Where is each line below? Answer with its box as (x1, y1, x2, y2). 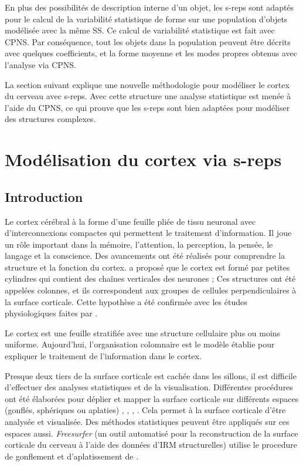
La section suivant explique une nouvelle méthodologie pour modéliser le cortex (5, 78, 290, 90)
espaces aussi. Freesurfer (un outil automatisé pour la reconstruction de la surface (5, 427, 298, 439)
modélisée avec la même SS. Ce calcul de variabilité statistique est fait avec (5, 24, 275, 36)
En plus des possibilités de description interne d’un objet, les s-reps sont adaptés (5, 1, 294, 13)
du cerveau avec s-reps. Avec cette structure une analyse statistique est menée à (5, 90, 291, 102)
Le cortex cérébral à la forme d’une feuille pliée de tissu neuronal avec (5, 215, 256, 227)
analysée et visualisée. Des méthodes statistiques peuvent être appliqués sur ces (5, 416, 290, 428)
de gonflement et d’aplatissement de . (5, 450, 139, 462)
